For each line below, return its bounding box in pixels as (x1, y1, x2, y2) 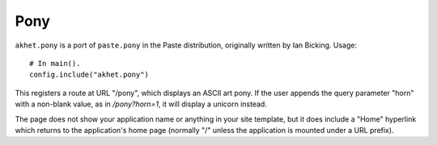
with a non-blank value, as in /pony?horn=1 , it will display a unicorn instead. (15, 99, 267, 109)
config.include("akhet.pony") (29, 70, 150, 80)
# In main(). (29, 59, 81, 68)
